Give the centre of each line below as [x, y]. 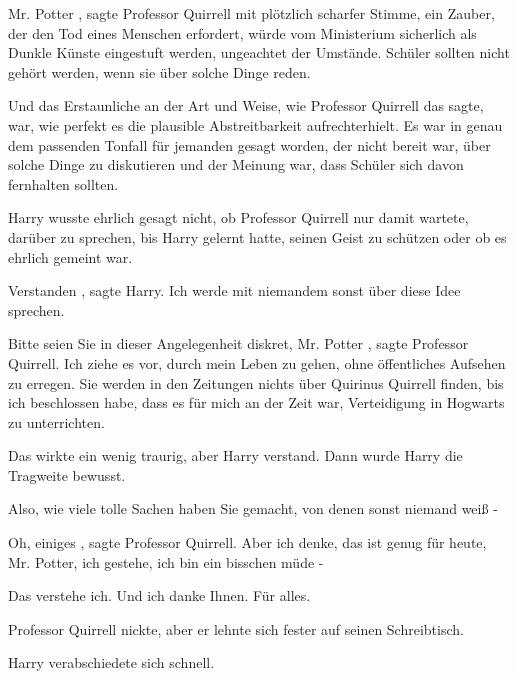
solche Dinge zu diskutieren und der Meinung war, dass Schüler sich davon [236, 164]
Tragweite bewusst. [67, 474]
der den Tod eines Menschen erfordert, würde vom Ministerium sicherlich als [242, 32]
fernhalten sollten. [63, 183]
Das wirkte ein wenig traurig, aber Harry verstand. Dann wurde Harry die [235, 455]
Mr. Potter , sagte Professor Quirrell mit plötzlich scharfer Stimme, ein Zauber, [251, 13]
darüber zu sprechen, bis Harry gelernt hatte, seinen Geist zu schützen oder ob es [257, 236]
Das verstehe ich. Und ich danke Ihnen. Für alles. [159, 595]
